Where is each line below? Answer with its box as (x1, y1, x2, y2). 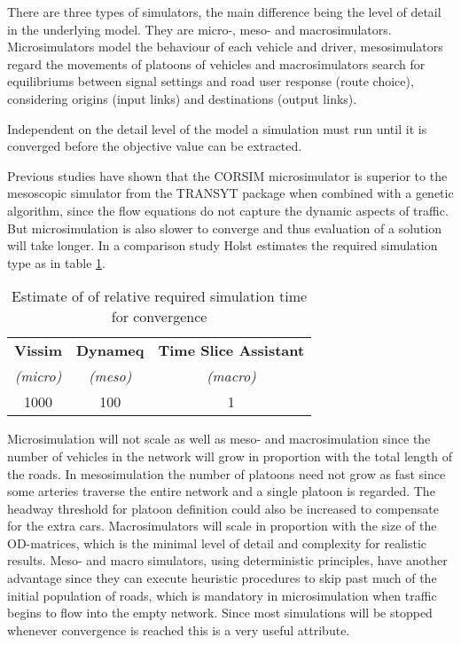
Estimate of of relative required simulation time (12, 286, 308, 307)
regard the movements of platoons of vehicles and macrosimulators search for (7, 54, 426, 73)
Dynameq (75, 340, 145, 361)
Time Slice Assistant (158, 340, 305, 361)
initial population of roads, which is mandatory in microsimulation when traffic (7, 586, 437, 604)
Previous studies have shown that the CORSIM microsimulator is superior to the (7, 166, 448, 185)
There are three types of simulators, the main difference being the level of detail (7, 3, 441, 20)
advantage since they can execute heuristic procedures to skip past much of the (7, 569, 437, 587)
